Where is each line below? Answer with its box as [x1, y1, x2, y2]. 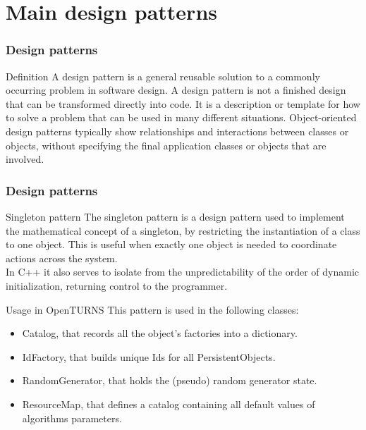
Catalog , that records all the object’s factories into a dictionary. [22, 326, 298, 340]
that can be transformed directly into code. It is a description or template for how [6, 96, 360, 111]
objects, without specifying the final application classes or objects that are [6, 137, 327, 152]
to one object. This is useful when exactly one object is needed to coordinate [6, 237, 337, 252]
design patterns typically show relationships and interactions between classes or [6, 123, 349, 138]
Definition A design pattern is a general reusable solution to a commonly [6, 68, 320, 83]
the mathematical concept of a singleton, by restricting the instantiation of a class [6, 223, 360, 238]
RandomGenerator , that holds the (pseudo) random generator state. [22, 373, 317, 388]
